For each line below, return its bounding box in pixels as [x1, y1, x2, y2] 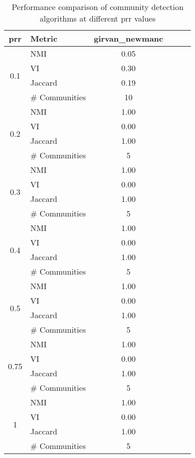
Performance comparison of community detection [12, 1, 184, 13]
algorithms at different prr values [40, 13, 156, 24]
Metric [30, 33, 58, 44]
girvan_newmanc [94, 33, 163, 44]
